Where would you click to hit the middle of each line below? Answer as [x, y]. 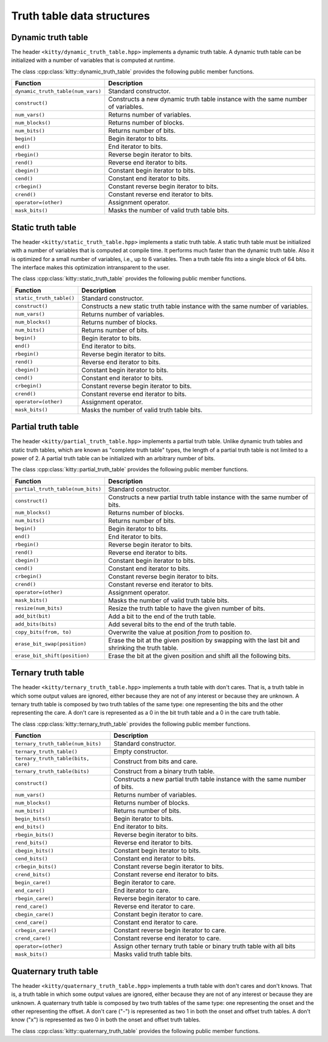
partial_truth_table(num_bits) [58, 489]
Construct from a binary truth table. [164, 771]
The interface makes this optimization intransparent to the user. [91, 267]
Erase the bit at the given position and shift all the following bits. [200, 656]
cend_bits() [31, 858]
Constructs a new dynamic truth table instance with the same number [208, 99]
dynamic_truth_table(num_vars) [58, 91]
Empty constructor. [141, 752]
